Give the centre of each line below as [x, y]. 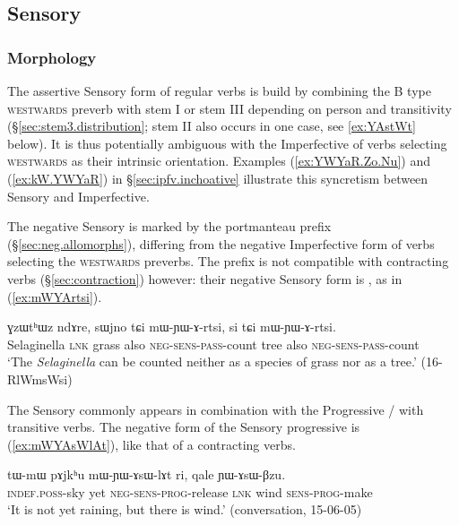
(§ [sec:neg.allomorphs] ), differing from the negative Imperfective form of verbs [221, 243]
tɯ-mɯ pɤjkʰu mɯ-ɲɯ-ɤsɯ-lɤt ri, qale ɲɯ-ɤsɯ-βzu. [147, 474]
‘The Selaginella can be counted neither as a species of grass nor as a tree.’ [212, 361]
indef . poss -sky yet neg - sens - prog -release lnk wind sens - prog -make [190, 491]
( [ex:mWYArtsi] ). [55, 296]
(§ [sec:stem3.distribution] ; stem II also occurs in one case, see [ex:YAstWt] [212, 126]
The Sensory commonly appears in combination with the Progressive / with [216, 409]
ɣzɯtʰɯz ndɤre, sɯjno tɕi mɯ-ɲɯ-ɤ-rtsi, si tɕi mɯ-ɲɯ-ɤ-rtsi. [172, 327]
